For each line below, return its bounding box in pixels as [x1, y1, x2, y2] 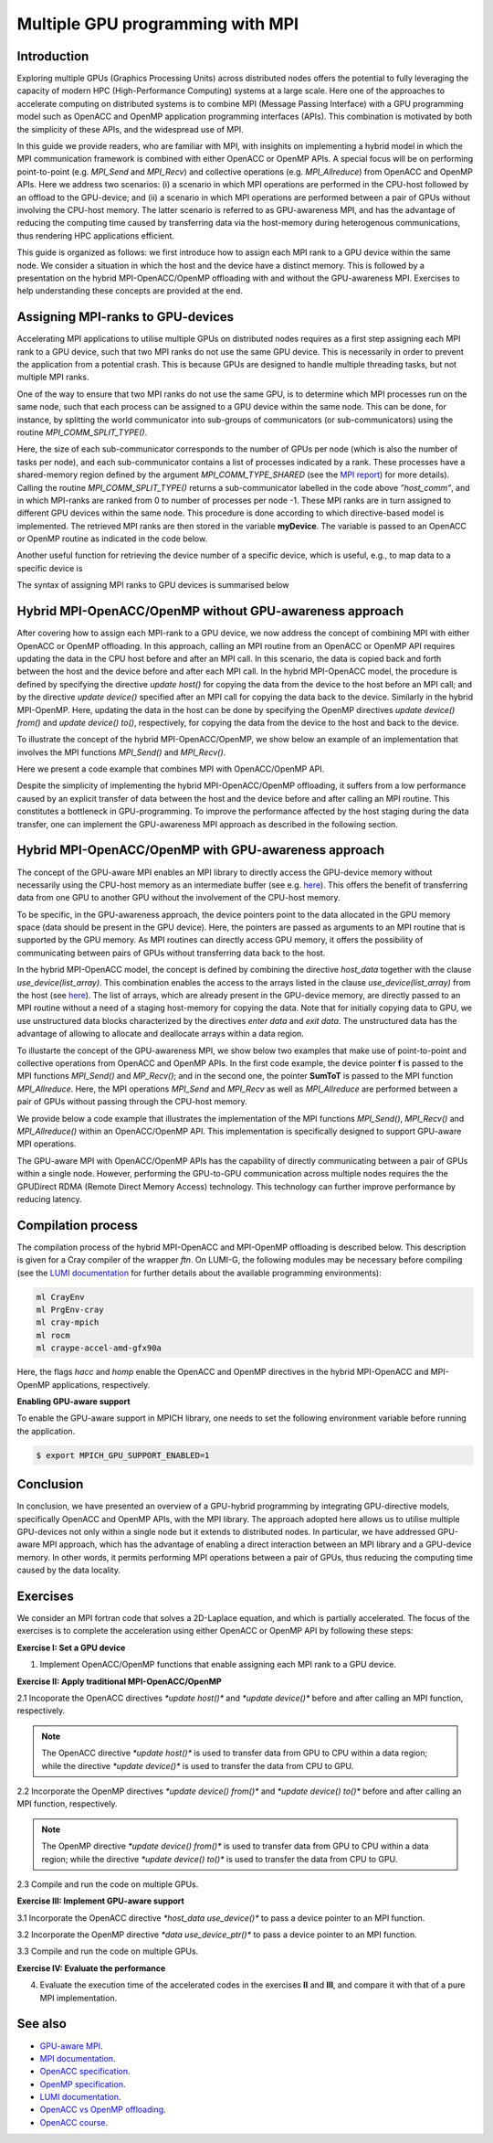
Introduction [16, 48, 89, 64]
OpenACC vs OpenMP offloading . [39, 2104, 166, 2116]
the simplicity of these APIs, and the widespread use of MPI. [16, 123, 244, 134]
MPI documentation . [39, 2052, 116, 2063]
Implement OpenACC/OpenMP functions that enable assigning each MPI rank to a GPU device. [39, 1659, 397, 1670]
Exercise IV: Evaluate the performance [16, 1962, 166, 1974]
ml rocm [36, 1330, 70, 1340]
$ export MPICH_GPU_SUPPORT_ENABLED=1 [36, 1450, 210, 1460]
